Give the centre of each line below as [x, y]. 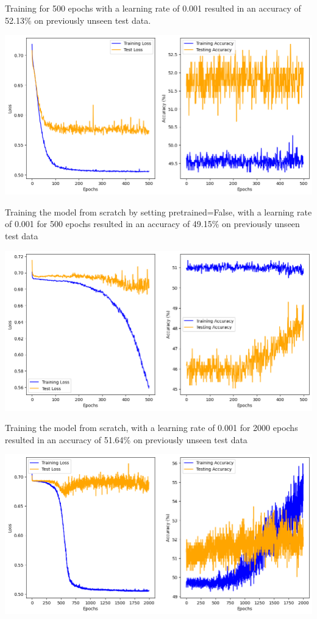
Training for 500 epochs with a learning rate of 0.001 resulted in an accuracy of [153, 8]
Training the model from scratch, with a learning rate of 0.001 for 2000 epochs [151, 428]
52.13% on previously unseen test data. [78, 20]
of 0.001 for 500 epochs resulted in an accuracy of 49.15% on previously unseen [152, 224]
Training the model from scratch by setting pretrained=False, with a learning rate [158, 212]
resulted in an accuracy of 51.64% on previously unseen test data [126, 439]
